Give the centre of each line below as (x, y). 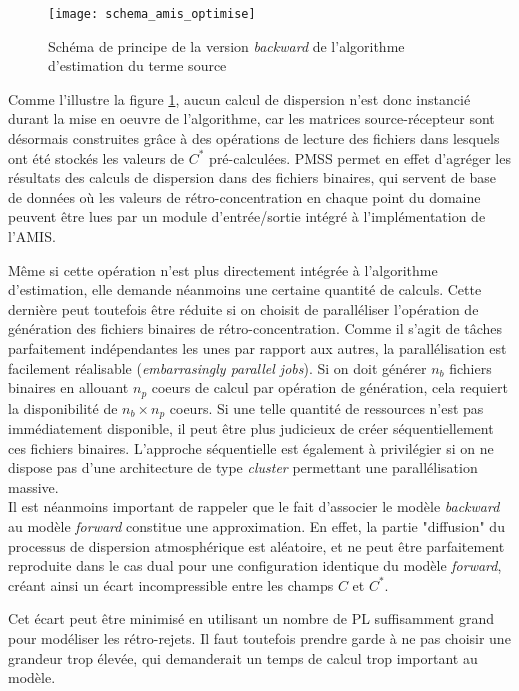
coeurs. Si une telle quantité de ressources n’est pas (326, 407)
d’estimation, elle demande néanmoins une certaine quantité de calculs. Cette (245, 289)
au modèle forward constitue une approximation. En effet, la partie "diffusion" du (256, 526)
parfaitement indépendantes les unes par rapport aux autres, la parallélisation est (257, 347)
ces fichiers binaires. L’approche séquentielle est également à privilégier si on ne (251, 447)
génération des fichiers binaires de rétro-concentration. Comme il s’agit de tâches (255, 328)
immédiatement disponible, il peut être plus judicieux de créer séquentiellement (251, 428)
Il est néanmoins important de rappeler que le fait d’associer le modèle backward (254, 506)
